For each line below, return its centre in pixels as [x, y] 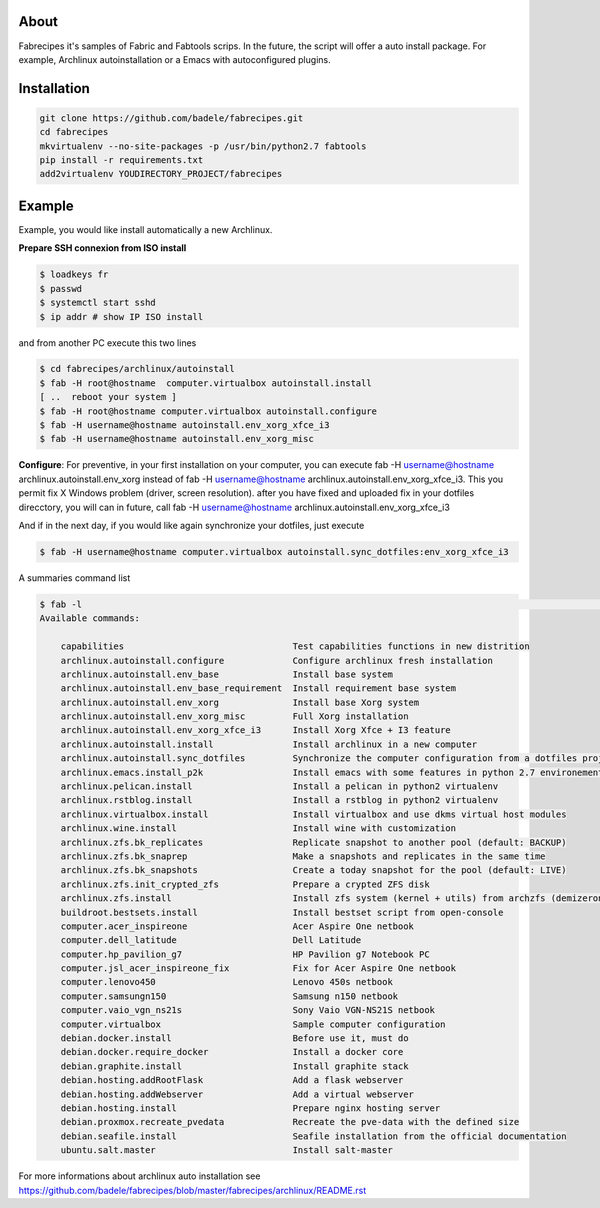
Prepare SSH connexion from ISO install [102, 248]
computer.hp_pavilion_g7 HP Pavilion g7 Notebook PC [245, 954]
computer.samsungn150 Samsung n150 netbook [229, 996]
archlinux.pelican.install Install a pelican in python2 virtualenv [279, 786]
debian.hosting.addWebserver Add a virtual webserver [237, 1094]
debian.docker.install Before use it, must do [234, 1038]
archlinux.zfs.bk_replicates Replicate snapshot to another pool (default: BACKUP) [313, 842]
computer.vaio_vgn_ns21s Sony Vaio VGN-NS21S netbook [247, 1010]
